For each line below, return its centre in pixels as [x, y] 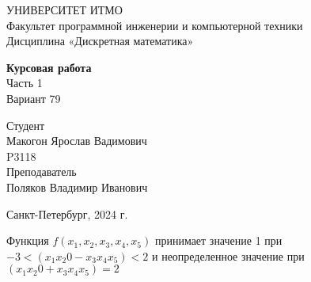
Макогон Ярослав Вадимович [77, 141]
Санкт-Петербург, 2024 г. [67, 213]
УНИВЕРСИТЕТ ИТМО [64, 10]
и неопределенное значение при [228, 255]
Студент [26, 125]
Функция [28, 240]
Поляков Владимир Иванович [77, 187]
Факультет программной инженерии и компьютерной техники [155, 25]
